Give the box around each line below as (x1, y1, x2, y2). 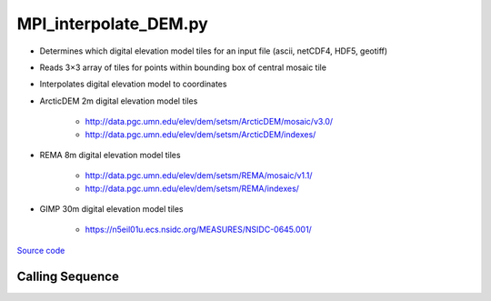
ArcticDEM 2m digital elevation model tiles (39, 95, 198, 106)
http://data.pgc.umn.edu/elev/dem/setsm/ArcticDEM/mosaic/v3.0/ (85, 116, 334, 127)
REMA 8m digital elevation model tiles (39, 149, 181, 160)
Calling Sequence (16, 268, 120, 284)
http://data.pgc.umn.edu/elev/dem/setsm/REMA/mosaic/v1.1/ (85, 170, 313, 181)
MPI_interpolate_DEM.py (16, 14, 208, 34)
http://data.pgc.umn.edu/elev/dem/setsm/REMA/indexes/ (85, 183, 300, 194)
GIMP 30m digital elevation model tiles (39, 204, 184, 215)
